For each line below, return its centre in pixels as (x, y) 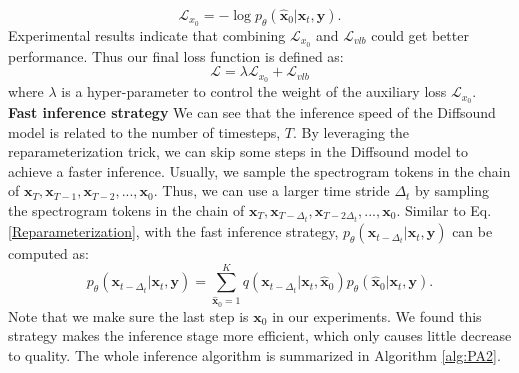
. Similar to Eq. (444, 210)
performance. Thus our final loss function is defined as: (176, 55)
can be (472, 231)
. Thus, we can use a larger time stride (271, 190)
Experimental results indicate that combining (147, 34)
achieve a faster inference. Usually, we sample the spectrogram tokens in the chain (259, 170)
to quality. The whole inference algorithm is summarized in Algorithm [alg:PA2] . (254, 354)
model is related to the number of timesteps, (144, 131)
